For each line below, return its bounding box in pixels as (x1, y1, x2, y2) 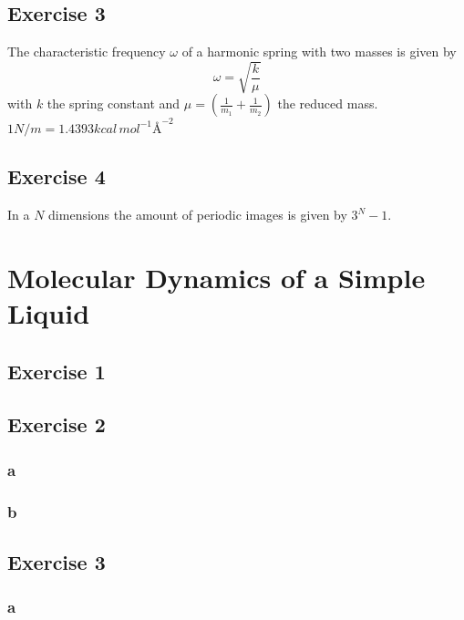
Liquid (7, 294, 90, 332)
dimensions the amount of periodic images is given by (48, 205, 347, 224)
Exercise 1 (7, 356, 106, 385)
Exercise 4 (7, 162, 106, 191)
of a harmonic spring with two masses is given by (181, 42, 457, 61)
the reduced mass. (277, 94, 378, 113)
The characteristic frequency (7, 42, 166, 61)
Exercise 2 (7, 410, 106, 439)
